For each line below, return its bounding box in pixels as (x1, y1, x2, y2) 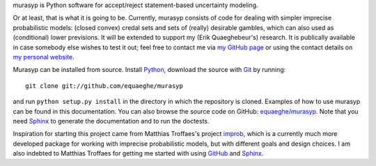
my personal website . (13, 52, 75, 61)
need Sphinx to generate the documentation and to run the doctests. (13, 116, 210, 125)
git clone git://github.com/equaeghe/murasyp (25, 82, 184, 90)
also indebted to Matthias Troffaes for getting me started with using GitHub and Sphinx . (13, 149, 264, 158)
